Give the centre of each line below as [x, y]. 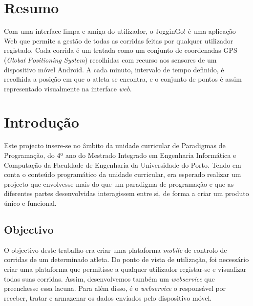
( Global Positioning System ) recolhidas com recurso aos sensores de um [110, 59]
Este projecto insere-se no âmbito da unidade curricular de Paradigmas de [115, 145]
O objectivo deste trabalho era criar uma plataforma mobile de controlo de [116, 250]
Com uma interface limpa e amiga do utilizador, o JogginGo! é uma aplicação [120, 31]
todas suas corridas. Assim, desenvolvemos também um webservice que [109, 278]
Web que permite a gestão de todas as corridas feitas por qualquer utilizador [119, 40]
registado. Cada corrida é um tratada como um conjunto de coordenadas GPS [121, 50]
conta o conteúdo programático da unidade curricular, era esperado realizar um [123, 174]
